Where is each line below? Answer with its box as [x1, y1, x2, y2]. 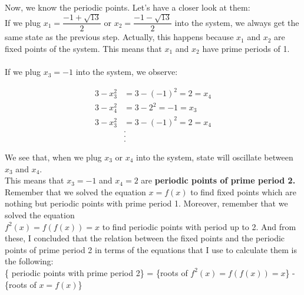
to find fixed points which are [190, 185, 296, 198]
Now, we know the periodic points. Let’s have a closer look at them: [5, 1, 250, 13]
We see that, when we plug [5, 150, 102, 163]
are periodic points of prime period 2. [141, 174, 296, 186]
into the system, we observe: [75, 65, 178, 78]
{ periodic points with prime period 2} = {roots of [5, 266, 188, 278]
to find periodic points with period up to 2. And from [102, 220, 296, 232]
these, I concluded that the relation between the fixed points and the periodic [5, 232, 285, 244]
